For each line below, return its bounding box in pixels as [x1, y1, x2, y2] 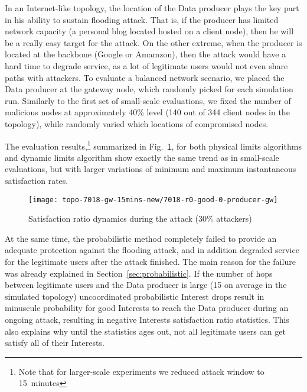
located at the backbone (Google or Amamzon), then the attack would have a [5, 48, 286, 60]
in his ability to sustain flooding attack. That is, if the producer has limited [5, 13, 279, 25]
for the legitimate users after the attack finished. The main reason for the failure [5, 255, 296, 267]
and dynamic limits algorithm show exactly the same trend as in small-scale [5, 151, 279, 163]
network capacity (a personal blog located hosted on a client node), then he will [5, 25, 294, 37]
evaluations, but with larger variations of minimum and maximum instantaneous [5, 163, 296, 175]
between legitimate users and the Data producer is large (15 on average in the [5, 278, 287, 291]
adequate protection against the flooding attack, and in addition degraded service [5, 244, 299, 256]
